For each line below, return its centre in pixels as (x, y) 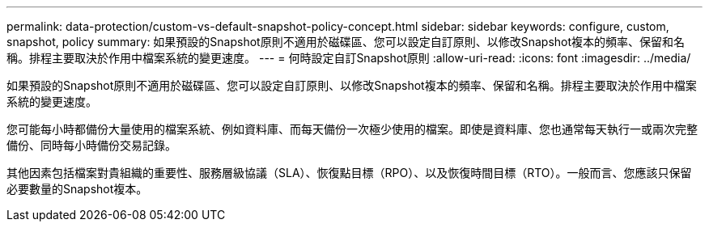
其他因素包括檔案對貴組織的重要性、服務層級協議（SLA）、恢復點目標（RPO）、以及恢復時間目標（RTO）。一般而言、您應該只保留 (349, 173)
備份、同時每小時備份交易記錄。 (91, 145)
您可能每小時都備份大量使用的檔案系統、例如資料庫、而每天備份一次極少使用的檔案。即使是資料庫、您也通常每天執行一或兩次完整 (352, 129)
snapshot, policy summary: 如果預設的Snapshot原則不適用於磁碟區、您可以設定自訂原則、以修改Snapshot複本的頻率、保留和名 (346, 42)
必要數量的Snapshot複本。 (77, 189)
